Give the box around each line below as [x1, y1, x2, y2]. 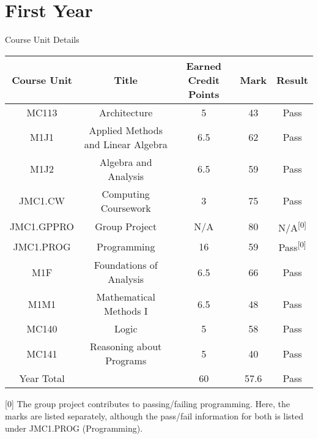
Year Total [19, 371, 65, 386]
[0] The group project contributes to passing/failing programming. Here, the [5, 397, 290, 410]
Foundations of [94, 258, 158, 272]
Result [276, 72, 308, 87]
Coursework [100, 200, 151, 215]
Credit [188, 72, 220, 87]
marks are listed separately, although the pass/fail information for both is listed [5, 409, 304, 422]
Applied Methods [89, 122, 163, 137]
